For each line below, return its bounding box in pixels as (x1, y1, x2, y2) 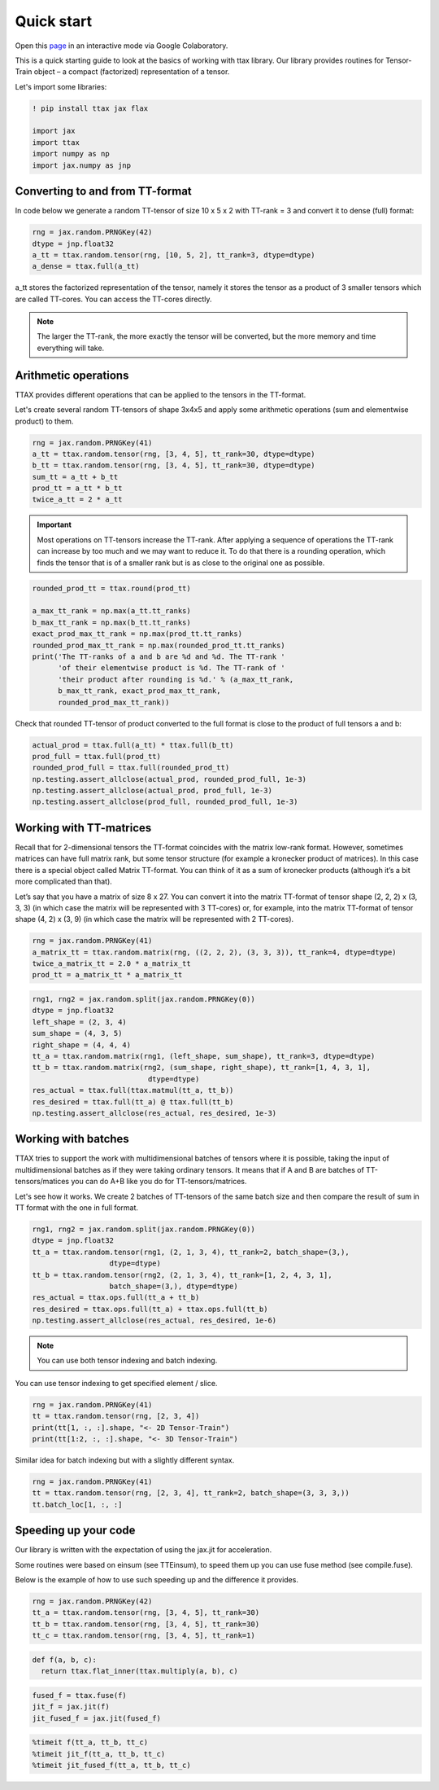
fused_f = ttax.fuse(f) (32, 1691, 128, 1700)
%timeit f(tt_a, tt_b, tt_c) (32, 1738, 149, 1747)
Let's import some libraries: (15, 81, 107, 91)
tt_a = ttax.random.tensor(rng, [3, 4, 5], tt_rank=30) (32, 1608, 260, 1617)
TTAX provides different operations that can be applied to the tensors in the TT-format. (15, 389, 306, 399)
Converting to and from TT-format (15, 184, 193, 199)
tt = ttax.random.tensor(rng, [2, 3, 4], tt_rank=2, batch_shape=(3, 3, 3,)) (32, 1489, 350, 1498)
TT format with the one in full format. (15, 1203, 138, 1213)
